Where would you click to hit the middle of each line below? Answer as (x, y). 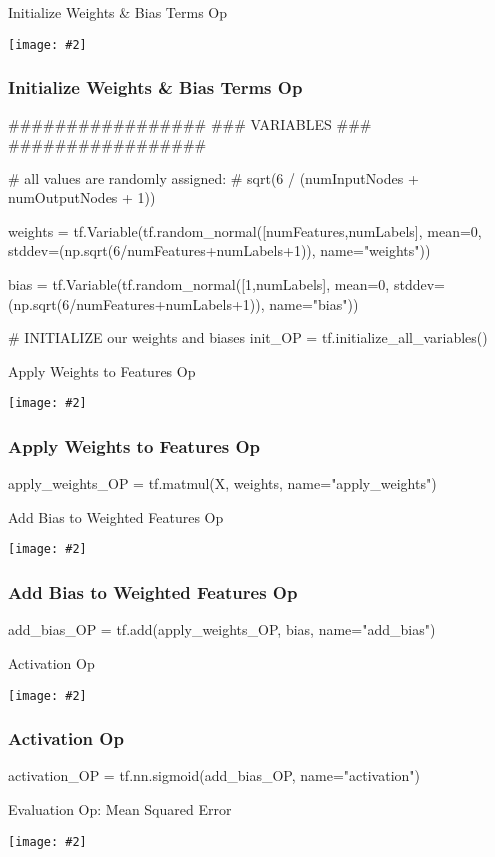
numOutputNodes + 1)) (82, 197)
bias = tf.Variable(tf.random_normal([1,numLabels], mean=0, (199, 284)
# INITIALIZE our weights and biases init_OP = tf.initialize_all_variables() (248, 337)
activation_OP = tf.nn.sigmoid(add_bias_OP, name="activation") (214, 775)
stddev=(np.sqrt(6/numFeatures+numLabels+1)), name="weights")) (219, 250)
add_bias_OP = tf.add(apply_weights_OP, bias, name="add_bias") (222, 629)
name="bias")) (314, 303)
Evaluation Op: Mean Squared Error (120, 809)
